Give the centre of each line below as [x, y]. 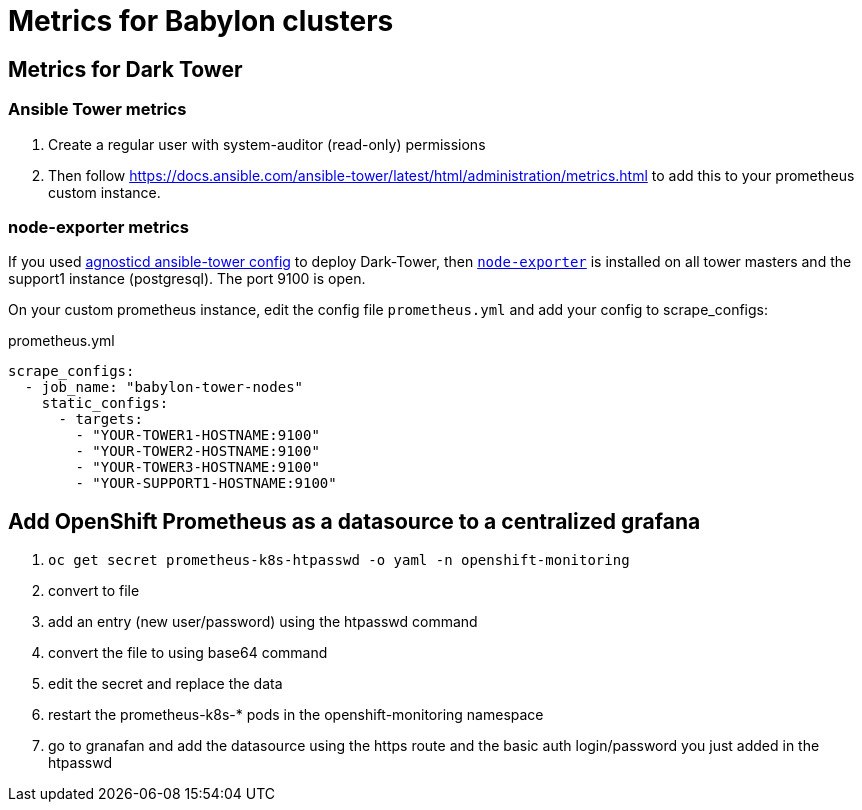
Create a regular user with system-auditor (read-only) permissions [267, 144]
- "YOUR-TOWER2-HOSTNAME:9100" [197, 451]
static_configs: [105, 403]
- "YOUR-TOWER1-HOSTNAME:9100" [197, 435]
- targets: [100, 419]
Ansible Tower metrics [97, 109]
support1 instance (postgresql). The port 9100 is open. [187, 279]
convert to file [94, 591]
